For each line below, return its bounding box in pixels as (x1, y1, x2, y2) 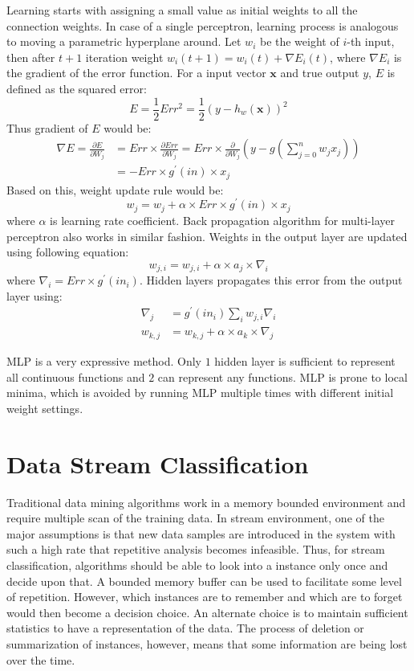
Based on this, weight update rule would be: (6, 181, 224, 198)
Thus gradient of (6, 119, 88, 136)
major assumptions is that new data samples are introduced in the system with (6, 525, 396, 542)
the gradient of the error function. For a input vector (6, 64, 266, 81)
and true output (280, 64, 359, 81)
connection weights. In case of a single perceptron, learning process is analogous (6, 17, 399, 34)
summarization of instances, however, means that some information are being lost (6, 635, 408, 652)
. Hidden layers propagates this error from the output (139, 272, 403, 288)
